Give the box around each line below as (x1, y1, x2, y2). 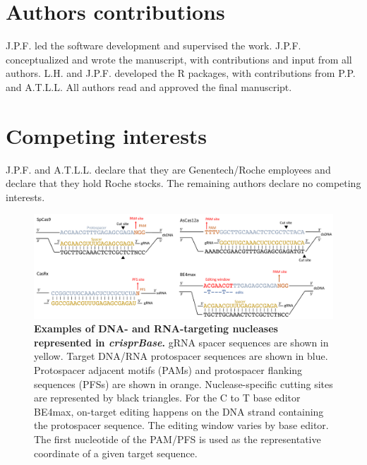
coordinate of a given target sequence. (34, 445, 198, 460)
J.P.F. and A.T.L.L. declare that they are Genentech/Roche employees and (6, 162, 331, 176)
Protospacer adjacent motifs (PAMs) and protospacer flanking (34, 363, 303, 378)
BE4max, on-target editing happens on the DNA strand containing (34, 404, 324, 418)
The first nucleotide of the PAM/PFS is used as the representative (34, 431, 321, 446)
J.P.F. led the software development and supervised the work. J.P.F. (6, 38, 301, 53)
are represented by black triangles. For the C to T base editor (34, 390, 301, 405)
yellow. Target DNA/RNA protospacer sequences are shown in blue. (34, 349, 328, 363)
